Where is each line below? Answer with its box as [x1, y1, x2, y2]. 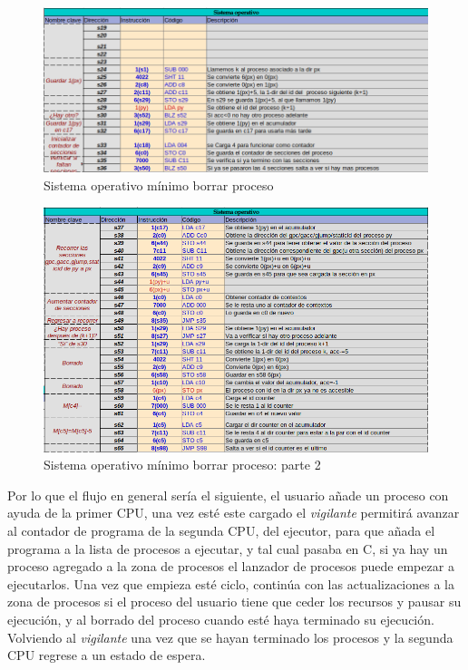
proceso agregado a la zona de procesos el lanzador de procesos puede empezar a [7, 557, 454, 576]
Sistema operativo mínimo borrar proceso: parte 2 [44, 455, 321, 474]
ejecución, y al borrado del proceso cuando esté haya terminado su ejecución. [7, 609, 434, 628]
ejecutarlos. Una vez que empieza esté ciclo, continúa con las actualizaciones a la [7, 574, 454, 593]
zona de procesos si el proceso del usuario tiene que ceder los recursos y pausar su [7, 592, 462, 611]
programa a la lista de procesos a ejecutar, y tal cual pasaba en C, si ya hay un [7, 539, 448, 558]
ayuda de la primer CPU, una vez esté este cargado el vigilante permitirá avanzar [7, 503, 460, 522]
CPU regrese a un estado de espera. [7, 646, 206, 665]
